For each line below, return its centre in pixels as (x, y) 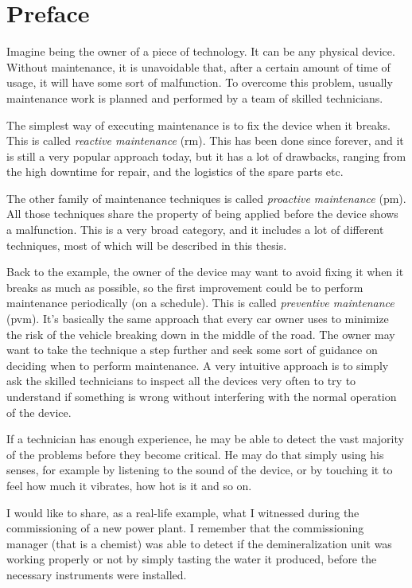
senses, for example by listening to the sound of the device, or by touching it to (200, 470)
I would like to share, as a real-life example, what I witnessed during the (183, 512)
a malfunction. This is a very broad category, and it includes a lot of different (195, 230)
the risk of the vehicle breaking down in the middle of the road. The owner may (201, 334)
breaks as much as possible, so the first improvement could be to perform (185, 287)
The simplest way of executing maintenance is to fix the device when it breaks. (198, 125)
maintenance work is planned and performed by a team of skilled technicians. (195, 97)
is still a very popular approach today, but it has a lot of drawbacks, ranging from (206, 156)
